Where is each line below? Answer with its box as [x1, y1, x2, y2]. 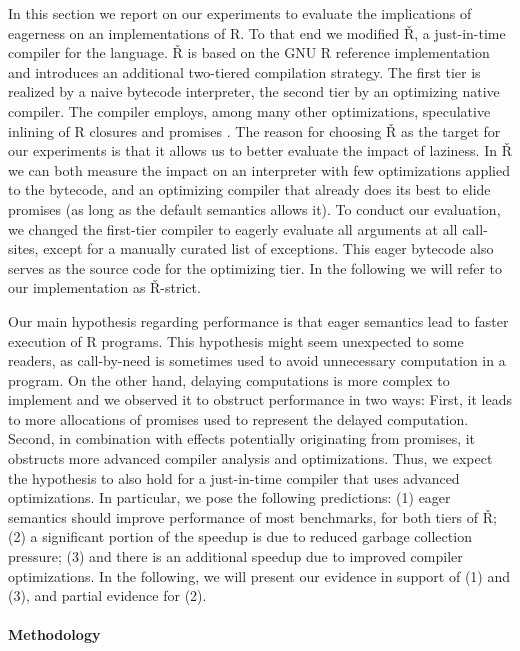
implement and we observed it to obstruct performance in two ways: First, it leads [8, 389, 512, 410]
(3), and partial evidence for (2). [8, 585, 207, 606]
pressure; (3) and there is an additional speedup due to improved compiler [8, 546, 463, 567]
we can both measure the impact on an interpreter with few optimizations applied [8, 159, 510, 180]
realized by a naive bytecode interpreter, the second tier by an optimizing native [8, 81, 500, 102]
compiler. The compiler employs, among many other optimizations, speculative [8, 100, 491, 121]
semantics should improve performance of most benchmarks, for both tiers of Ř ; [8, 506, 497, 527]
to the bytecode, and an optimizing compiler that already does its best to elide [8, 179, 491, 200]
